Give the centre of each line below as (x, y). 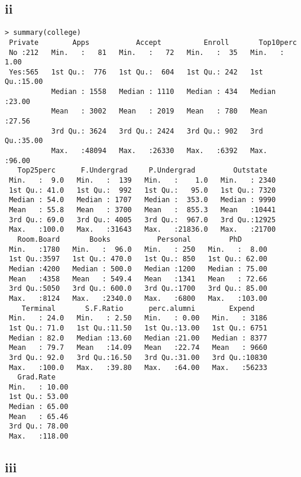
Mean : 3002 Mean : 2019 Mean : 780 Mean (159, 111)
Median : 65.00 (39, 407)
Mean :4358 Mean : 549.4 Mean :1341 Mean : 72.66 (138, 279)
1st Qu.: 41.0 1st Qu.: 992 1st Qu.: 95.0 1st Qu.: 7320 (143, 190)
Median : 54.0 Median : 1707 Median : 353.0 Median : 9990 (143, 200)
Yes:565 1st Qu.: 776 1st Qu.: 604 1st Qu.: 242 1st (136, 72)
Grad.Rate (36, 377)
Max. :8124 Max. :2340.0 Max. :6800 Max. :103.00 (138, 298)
